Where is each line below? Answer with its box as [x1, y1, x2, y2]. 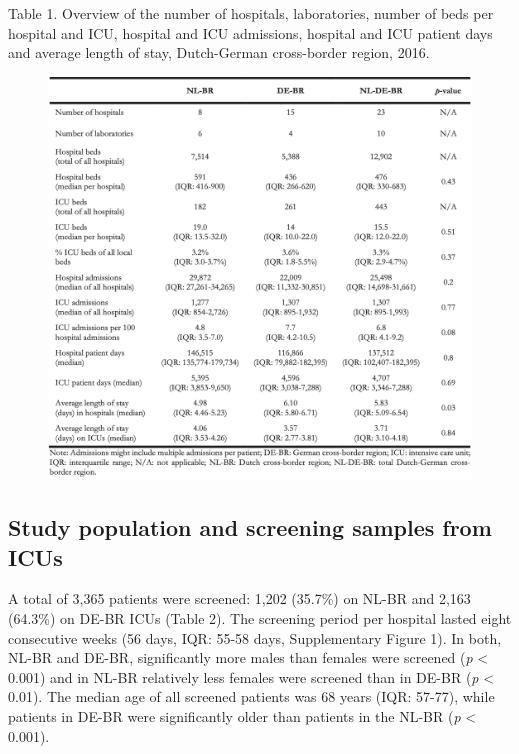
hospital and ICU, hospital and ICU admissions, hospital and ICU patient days [8, 22, 493, 43]
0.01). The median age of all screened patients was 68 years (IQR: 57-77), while [8, 686, 495, 707]
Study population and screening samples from [8, 512, 492, 543]
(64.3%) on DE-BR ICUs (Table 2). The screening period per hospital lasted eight [8, 608, 512, 629]
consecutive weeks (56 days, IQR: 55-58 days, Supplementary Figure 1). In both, [8, 627, 502, 648]
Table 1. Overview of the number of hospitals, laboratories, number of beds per [8, 3, 494, 23]
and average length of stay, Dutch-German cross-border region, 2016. [8, 42, 430, 63]
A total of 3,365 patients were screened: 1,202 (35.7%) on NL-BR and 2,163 [8, 588, 471, 609]
